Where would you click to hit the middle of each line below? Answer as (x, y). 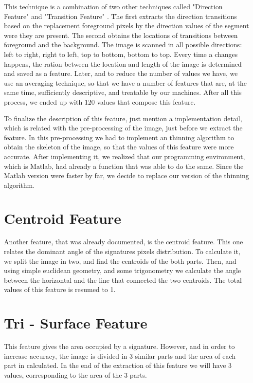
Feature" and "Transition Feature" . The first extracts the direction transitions (120, 16)
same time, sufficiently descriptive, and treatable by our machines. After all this (123, 92)
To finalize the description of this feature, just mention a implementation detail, (123, 118)
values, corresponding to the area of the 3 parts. (75, 374)
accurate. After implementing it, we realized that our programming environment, (125, 156)
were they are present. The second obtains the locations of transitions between (121, 35)
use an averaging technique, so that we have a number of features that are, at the (125, 82)
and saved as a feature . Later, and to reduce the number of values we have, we (121, 73)
